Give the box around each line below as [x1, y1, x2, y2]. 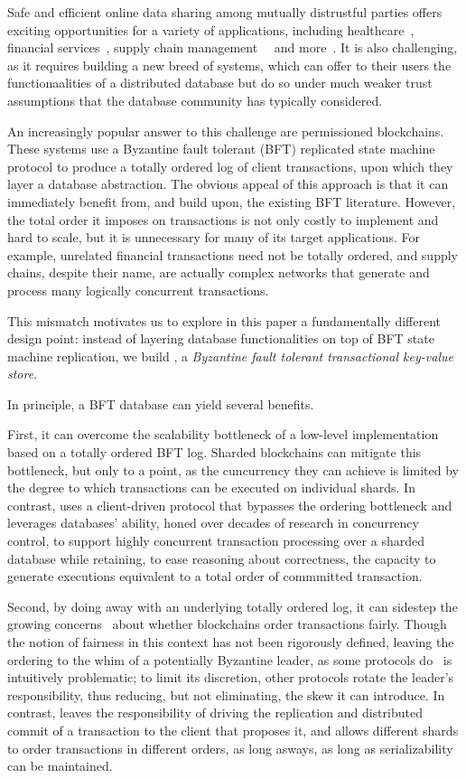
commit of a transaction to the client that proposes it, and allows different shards [7, 720, 459, 739]
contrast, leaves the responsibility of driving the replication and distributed [7, 703, 423, 722]
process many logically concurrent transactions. [7, 280, 269, 299]
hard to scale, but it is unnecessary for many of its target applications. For [7, 228, 421, 247]
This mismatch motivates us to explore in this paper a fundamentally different [7, 311, 441, 330]
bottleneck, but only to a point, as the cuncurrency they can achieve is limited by [7, 460, 459, 479]
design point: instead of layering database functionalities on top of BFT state [7, 329, 434, 348]
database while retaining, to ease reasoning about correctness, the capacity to [7, 548, 436, 567]
